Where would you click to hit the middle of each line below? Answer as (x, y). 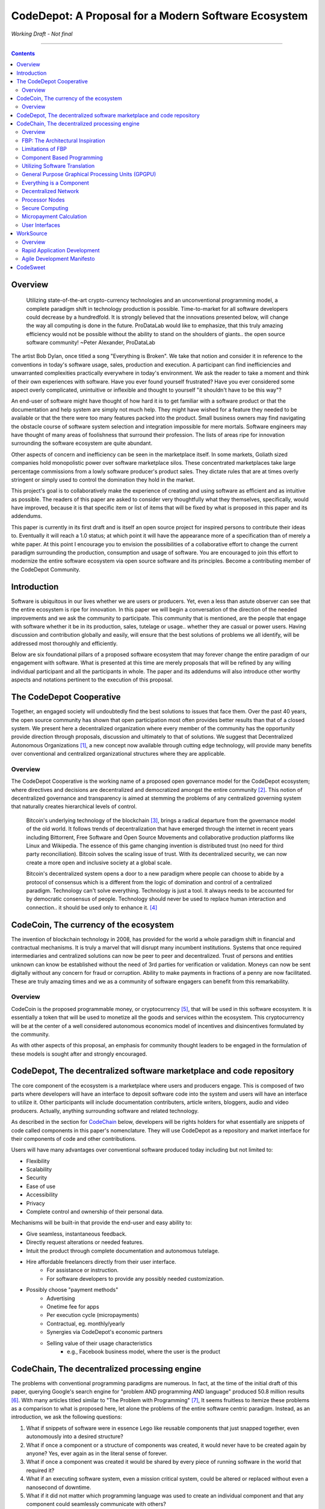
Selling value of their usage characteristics (100, 1343)
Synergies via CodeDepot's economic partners (105, 1332)
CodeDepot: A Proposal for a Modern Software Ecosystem (159, 16)
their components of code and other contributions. (74, 1138)
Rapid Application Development (61, 250)
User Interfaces (41, 225)
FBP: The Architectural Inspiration (63, 140)
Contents (23, 53)
